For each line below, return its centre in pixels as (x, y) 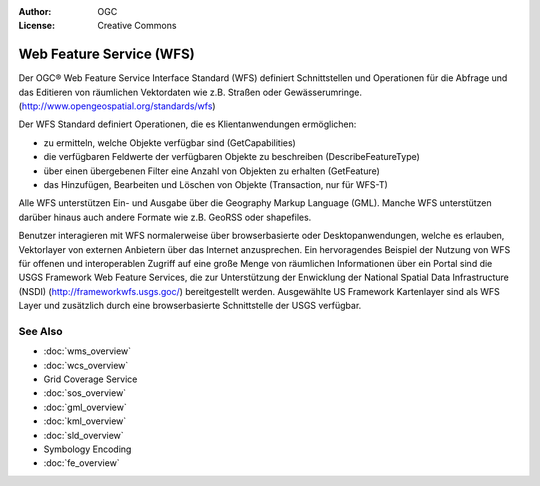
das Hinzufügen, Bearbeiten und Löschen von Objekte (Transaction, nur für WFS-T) (216, 185)
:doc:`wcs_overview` (86, 365)
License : (36, 26)
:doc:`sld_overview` (83, 435)
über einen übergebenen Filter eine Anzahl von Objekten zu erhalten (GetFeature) (211, 171)
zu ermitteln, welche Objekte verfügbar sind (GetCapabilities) (170, 142)
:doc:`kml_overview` (85, 421)
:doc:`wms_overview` (87, 351)
